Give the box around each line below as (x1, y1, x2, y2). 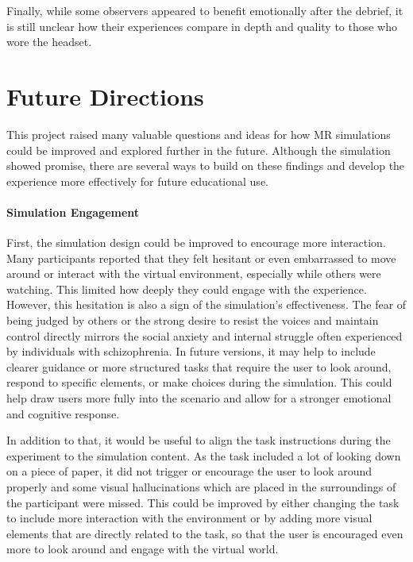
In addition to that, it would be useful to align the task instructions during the (6, 432, 391, 448)
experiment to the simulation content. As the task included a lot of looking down (6, 447, 401, 464)
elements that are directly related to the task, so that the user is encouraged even (6, 525, 403, 541)
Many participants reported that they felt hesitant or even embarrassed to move (6, 249, 396, 266)
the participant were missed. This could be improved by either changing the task (6, 494, 399, 510)
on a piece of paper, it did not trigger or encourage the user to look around (6, 463, 372, 479)
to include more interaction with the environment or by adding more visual (6, 510, 372, 526)
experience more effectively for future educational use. (6, 172, 268, 189)
